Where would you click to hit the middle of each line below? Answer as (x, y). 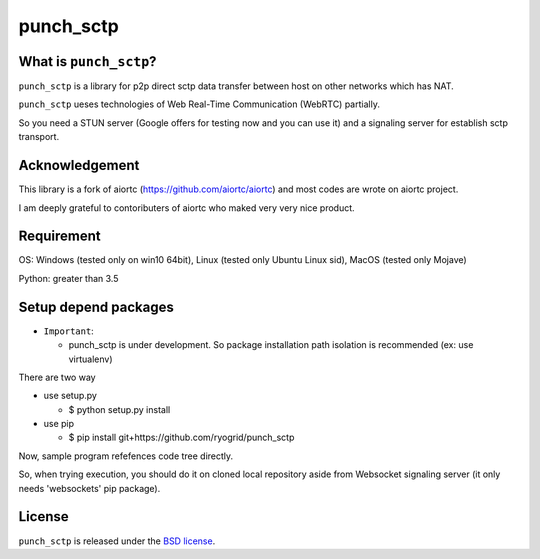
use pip (59, 424)
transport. (39, 137)
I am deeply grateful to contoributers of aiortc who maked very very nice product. (186, 207)
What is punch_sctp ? (87, 61)
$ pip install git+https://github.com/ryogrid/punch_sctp (181, 437)
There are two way (57, 377)
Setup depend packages (96, 306)
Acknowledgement (79, 165)
